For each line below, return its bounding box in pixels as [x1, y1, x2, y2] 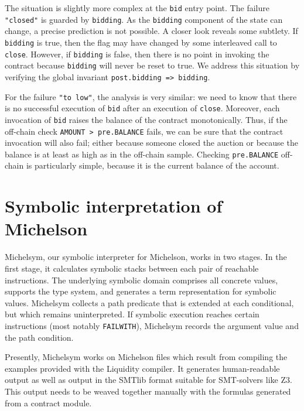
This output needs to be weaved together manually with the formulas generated [5, 385, 291, 397]
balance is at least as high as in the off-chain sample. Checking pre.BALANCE [5, 148, 279, 160]
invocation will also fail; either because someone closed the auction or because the [5, 136, 298, 149]
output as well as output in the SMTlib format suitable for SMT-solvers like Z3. [5, 374, 292, 386]
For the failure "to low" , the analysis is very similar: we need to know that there [5, 90, 297, 102]
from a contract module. [5, 396, 92, 409]
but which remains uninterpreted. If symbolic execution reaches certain [5, 308, 259, 320]
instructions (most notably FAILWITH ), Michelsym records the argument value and [5, 319, 299, 331]
